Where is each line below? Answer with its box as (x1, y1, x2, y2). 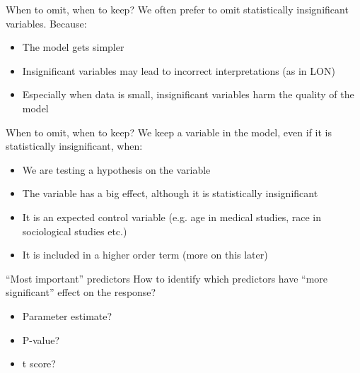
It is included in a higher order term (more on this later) (22, 247, 268, 262)
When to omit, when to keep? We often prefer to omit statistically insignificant (6, 2, 349, 16)
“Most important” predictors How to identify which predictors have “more (6, 271, 328, 285)
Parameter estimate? (22, 308, 112, 323)
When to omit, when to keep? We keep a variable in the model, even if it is (6, 124, 332, 139)
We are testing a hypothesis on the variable (22, 162, 211, 177)
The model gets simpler (22, 40, 124, 54)
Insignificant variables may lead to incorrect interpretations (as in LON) (22, 63, 335, 78)
